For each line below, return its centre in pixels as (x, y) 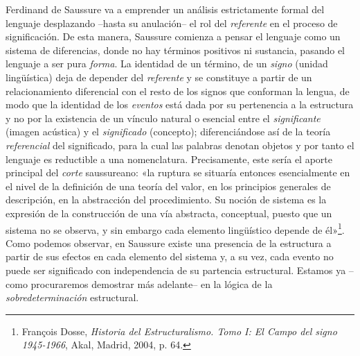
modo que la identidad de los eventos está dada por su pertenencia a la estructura (180, 104)
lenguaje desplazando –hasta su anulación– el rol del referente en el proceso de (172, 23)
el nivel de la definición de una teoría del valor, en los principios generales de (168, 186)
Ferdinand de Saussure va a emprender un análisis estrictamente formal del (165, 9)
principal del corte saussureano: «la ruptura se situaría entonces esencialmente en (178, 172)
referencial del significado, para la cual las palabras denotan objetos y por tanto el (180, 145)
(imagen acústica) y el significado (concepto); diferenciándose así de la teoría (168, 132)
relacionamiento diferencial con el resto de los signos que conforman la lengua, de (178, 91)
